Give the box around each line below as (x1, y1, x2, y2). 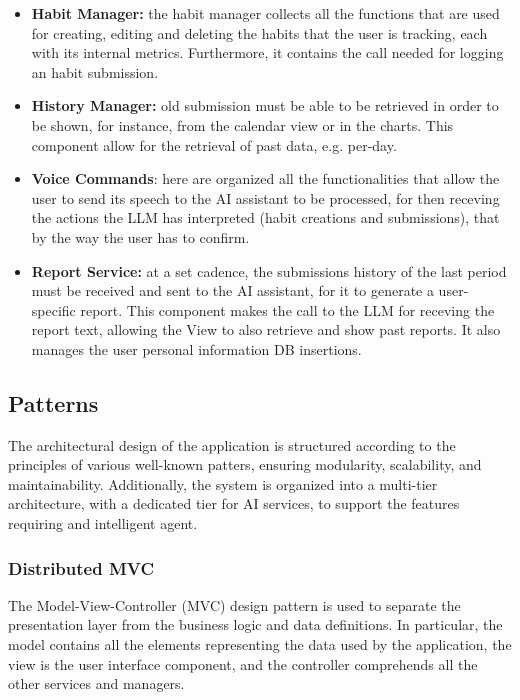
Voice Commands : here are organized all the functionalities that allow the (31, 168, 500, 189)
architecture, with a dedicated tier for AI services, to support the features (8, 493, 460, 514)
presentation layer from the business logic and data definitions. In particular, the (8, 614, 503, 635)
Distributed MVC (8, 555, 155, 580)
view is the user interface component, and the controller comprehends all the (8, 653, 478, 674)
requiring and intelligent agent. (8, 513, 198, 534)
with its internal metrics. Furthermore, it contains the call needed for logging (31, 42, 504, 63)
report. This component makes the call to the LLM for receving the (80, 299, 495, 320)
